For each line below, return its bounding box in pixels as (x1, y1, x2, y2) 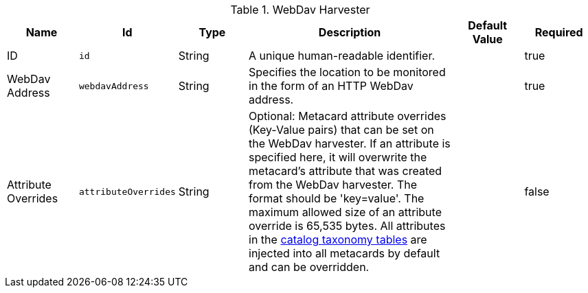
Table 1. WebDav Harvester (230, 3, 370, 16)
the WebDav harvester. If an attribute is (249, 137, 451, 150)
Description (318, 25, 381, 39)
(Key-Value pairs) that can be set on (249, 123, 434, 137)
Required (534, 25, 583, 39)
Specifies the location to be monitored (249, 65, 446, 79)
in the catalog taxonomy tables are (249, 233, 427, 246)
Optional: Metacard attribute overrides (249, 109, 446, 123)
